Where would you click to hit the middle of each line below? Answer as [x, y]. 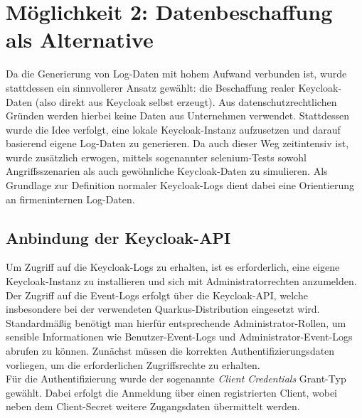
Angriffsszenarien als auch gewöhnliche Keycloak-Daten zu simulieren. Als [167, 171]
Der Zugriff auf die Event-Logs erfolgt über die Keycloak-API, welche [157, 295]
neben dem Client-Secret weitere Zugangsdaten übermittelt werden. [153, 406]
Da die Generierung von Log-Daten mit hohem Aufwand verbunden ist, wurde [176, 74]
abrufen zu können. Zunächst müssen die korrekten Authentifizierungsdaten [170, 351]
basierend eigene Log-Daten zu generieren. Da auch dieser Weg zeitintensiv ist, [177, 143]
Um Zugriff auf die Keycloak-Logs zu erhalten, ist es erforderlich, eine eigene [173, 267]
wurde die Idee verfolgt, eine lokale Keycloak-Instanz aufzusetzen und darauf [173, 129]
